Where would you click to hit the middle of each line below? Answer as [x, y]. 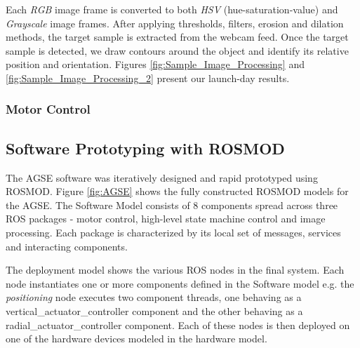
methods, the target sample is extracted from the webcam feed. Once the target [177, 37]
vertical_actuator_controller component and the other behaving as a [154, 310]
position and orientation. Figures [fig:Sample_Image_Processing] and [155, 64]
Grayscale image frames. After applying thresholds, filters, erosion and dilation [175, 23]
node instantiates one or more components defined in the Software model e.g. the [180, 283]
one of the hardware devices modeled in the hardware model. [136, 339]
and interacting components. [67, 246]
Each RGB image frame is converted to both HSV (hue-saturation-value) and [172, 9]
